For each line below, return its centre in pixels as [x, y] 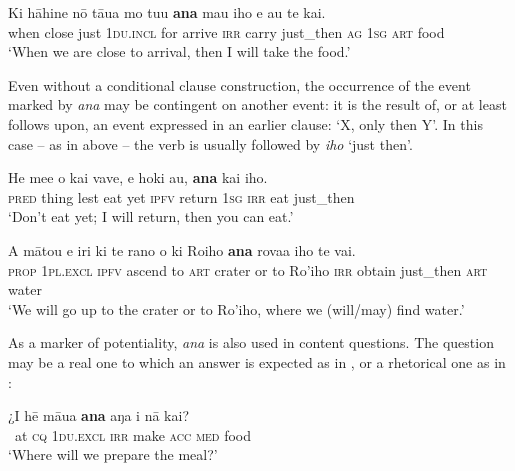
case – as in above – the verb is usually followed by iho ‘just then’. [210, 143]
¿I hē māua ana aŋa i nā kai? [99, 415]
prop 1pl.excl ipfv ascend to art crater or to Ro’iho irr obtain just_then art [248, 269]
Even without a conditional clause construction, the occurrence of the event [239, 84]
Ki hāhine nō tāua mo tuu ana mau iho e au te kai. [167, 12]
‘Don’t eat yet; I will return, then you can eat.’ [151, 216]
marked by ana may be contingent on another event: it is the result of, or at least [257, 104]
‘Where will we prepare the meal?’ [113, 454]
